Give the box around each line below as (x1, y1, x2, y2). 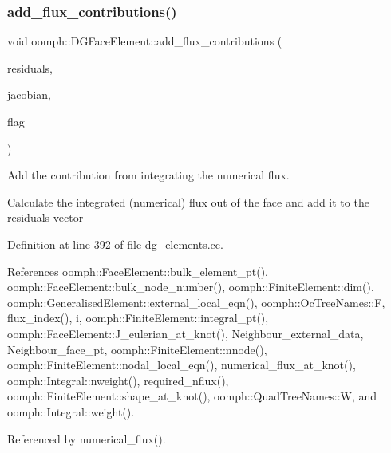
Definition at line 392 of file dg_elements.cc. (7, 235, 223, 252)
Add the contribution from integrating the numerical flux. (7, 167, 290, 183)
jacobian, (7, 86, 51, 103)
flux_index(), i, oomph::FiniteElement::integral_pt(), (7, 309, 269, 326)
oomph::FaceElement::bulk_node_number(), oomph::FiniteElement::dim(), (7, 278, 374, 295)
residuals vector (7, 209, 84, 226)
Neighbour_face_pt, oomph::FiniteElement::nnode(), (7, 341, 267, 357)
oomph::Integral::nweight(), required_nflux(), (7, 372, 229, 388)
